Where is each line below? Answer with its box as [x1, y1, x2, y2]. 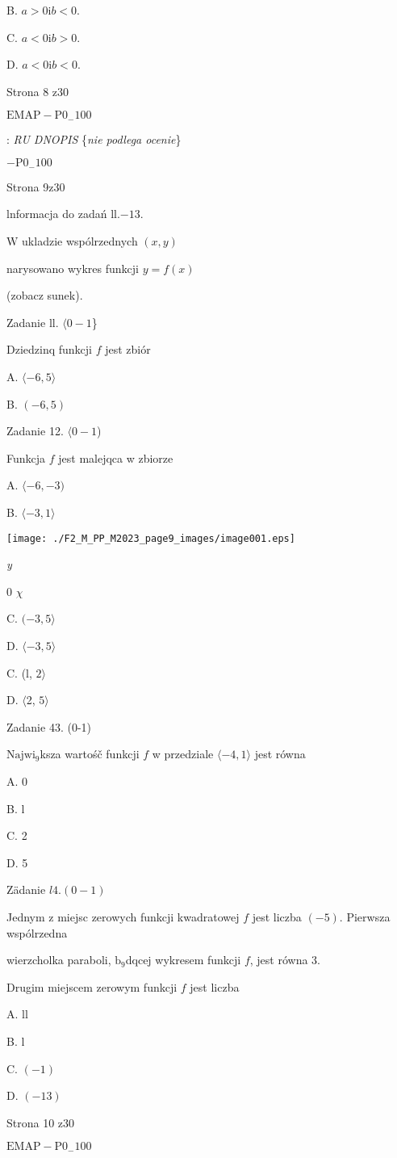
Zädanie [6, 881, 46, 898]
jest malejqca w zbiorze [58, 449, 173, 466]
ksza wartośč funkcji [40, 745, 140, 762]
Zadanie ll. [6, 313, 59, 330]
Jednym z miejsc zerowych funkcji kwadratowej [6, 908, 240, 925]
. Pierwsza [339, 908, 391, 925]
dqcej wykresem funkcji [125, 951, 241, 968]
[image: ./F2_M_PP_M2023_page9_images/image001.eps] [6, 532, 295, 544]
